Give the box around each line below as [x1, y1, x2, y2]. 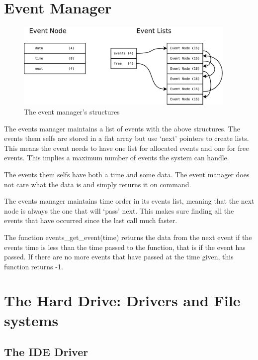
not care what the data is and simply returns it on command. [4, 179, 191, 189]
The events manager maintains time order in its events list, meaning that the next [4, 196, 255, 206]
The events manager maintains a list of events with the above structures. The [4, 123, 240, 133]
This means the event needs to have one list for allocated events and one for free [4, 142, 249, 153]
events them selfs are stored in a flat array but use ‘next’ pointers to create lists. [4, 133, 249, 143]
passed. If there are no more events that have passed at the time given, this [4, 251, 234, 262]
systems [4, 310, 59, 330]
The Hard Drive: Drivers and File [4, 290, 241, 311]
